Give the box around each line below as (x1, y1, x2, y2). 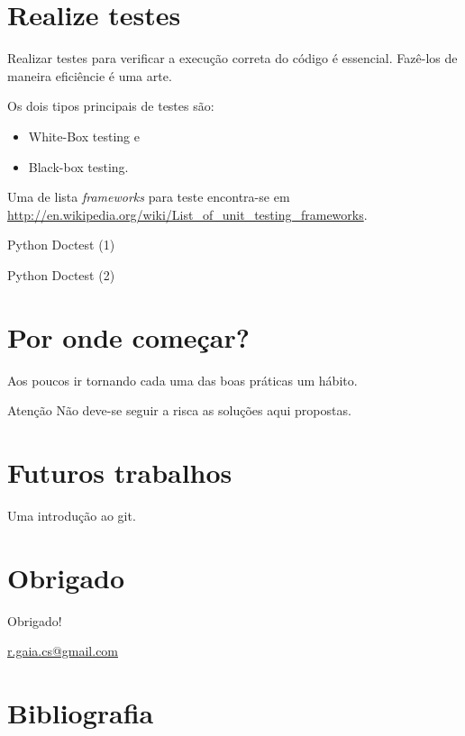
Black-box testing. (28, 157, 129, 176)
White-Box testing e (28, 126, 140, 145)
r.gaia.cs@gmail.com (7, 641, 119, 660)
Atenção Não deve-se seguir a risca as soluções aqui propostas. (7, 401, 351, 420)
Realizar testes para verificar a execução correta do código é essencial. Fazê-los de (7, 49, 458, 68)
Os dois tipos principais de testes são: (7, 96, 214, 115)
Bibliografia (7, 695, 154, 731)
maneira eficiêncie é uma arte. (7, 66, 172, 85)
